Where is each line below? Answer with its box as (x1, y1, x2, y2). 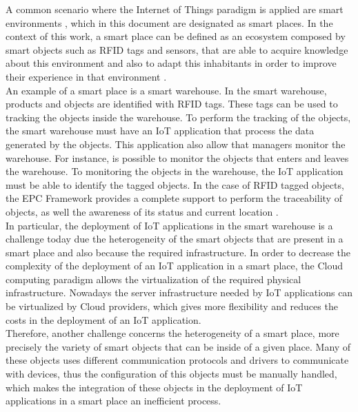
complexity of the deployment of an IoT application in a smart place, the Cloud (6, 258, 343, 273)
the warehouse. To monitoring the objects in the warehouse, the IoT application (6, 164, 344, 178)
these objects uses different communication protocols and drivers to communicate (6, 353, 349, 367)
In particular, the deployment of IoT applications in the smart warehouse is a (6, 218, 333, 232)
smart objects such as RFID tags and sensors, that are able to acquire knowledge (6, 42, 348, 56)
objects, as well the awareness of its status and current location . (6, 204, 279, 218)
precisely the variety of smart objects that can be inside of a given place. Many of (6, 339, 351, 353)
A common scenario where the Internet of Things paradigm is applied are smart (6, 2, 344, 16)
